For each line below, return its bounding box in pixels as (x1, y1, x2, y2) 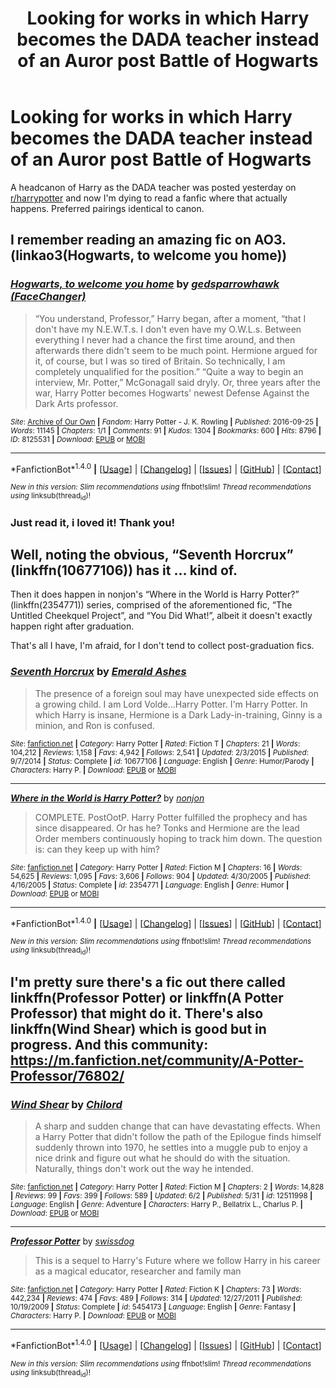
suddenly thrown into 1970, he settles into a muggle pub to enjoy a (34, 1142, 308, 1154)
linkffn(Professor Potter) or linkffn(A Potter (10, 990, 284, 1007)
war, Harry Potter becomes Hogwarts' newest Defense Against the (34, 387, 310, 399)
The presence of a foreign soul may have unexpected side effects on (34, 687, 320, 699)
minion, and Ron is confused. (34, 719, 155, 731)
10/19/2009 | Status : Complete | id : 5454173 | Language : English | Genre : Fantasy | (10, 1302, 297, 1312)
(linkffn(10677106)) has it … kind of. (10, 562, 238, 579)
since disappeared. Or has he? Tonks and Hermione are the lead (34, 822, 300, 834)
